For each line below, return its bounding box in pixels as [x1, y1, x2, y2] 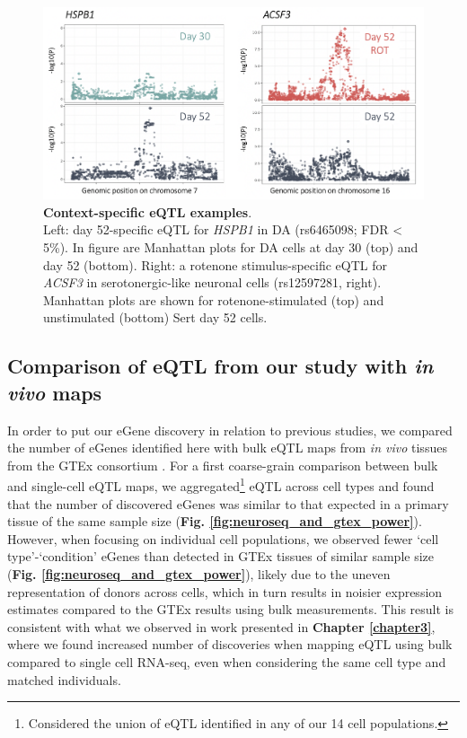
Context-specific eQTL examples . [43, 202, 252, 221]
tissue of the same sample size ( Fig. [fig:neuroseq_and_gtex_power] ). [7, 512, 422, 531]
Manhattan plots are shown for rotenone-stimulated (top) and [43, 290, 384, 309]
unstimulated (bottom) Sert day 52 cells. [43, 308, 268, 327]
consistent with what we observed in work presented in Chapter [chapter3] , [7, 617, 436, 636]
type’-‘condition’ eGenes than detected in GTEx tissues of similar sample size [7, 547, 434, 566]
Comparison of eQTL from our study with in [7, 352, 434, 380]
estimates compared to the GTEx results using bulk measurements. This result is [7, 600, 454, 619]
